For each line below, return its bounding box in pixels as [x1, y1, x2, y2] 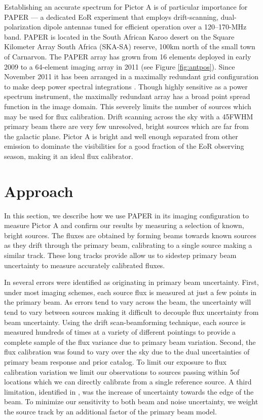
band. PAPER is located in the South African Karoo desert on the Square [4, 31, 235, 42]
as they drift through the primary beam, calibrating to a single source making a [4, 240, 252, 250]
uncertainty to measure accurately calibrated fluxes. [4, 260, 165, 270]
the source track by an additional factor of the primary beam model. [4, 406, 217, 416]
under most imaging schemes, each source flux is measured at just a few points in [4, 286, 257, 297]
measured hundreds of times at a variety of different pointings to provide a [4, 327, 236, 337]
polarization [4, 21, 41, 32]
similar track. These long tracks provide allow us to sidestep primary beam [4, 250, 237, 260]
